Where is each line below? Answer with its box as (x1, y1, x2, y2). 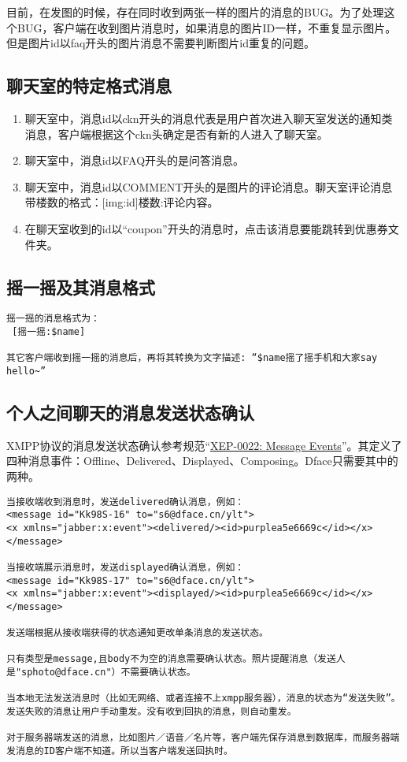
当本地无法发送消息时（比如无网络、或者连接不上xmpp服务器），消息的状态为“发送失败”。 (6, 693, 401, 704)
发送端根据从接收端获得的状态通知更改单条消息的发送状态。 (6, 627, 268, 639)
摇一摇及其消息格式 (6, 274, 155, 299)
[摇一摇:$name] (12, 326, 86, 337)
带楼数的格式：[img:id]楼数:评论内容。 (24, 194, 219, 210)
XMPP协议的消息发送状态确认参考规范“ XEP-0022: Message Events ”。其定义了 (6, 437, 402, 453)
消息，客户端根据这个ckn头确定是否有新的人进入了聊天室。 (24, 125, 328, 142)
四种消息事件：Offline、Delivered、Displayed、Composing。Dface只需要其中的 (6, 452, 398, 469)
